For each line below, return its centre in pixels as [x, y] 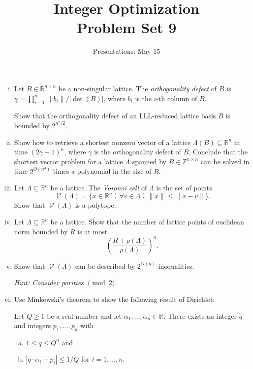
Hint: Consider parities [49, 282]
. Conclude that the [218, 152]
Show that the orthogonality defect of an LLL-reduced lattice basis [115, 116]
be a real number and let [84, 315]
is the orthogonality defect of [138, 152]
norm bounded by [41, 231]
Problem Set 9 [126, 27]
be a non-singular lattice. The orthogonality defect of [138, 88]
